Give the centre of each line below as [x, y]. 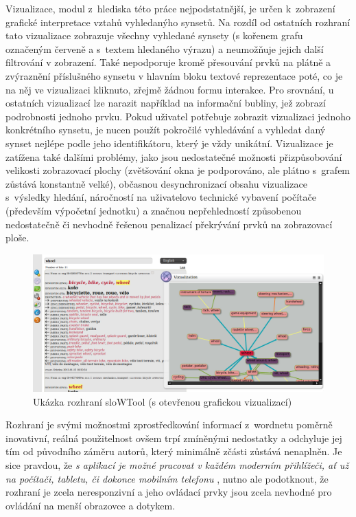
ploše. [17, 238]
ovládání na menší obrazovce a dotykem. [91, 505]
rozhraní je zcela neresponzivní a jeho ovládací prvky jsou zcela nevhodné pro [169, 492]
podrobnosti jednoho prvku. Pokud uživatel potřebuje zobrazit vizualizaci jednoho [178, 116]
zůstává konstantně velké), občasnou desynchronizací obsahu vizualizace [156, 183]
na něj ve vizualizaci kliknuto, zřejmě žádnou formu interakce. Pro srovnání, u [170, 89]
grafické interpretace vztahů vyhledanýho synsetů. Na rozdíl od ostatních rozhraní [178, 22]
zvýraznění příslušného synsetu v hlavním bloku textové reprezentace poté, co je [174, 75]
